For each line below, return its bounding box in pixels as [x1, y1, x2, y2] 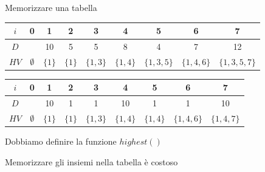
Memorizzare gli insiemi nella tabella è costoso [5, 155, 178, 168]
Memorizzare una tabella [5, 1, 97, 13]
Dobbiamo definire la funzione [5, 135, 117, 148]
